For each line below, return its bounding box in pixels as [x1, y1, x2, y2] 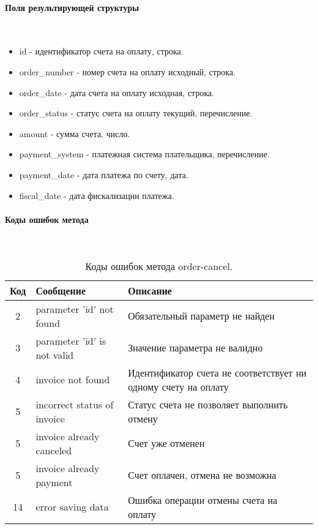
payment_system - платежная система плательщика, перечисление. [19, 148, 270, 160]
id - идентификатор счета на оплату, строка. [19, 45, 183, 58]
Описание [128, 283, 172, 298]
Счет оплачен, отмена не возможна [128, 468, 276, 482]
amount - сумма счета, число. [19, 127, 130, 140]
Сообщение [35, 283, 86, 298]
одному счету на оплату [128, 379, 229, 394]
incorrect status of [35, 397, 114, 411]
